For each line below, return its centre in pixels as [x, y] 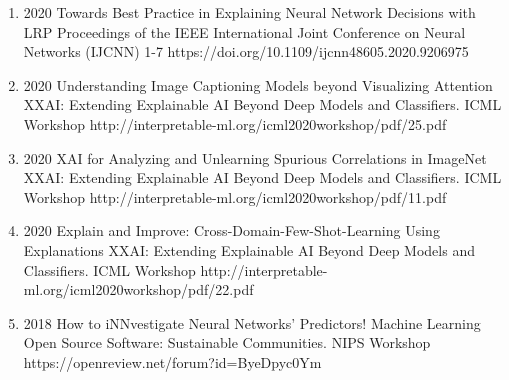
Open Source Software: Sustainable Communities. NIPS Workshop [227, 342]
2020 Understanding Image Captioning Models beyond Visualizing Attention [258, 84]
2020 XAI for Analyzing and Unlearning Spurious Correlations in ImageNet [255, 157]
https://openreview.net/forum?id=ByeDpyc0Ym [172, 361]
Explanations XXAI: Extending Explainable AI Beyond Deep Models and [249, 249]
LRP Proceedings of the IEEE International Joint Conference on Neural [244, 31]
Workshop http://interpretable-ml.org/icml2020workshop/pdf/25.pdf [235, 123]
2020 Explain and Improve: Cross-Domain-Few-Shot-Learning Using [231, 230]
